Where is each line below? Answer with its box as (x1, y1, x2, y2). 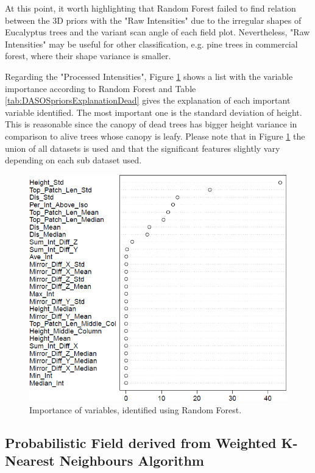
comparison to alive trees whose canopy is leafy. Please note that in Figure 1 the (5, 129, 305, 142)
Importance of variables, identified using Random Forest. (29, 403, 242, 416)
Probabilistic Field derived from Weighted (5, 433, 277, 452)
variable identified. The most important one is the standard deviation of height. (5, 105, 302, 118)
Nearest (5, 451, 55, 470)
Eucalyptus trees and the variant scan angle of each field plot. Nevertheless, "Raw (5, 26, 310, 38)
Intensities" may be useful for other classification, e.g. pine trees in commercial (5, 37, 298, 50)
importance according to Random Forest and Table (5, 82, 196, 94)
